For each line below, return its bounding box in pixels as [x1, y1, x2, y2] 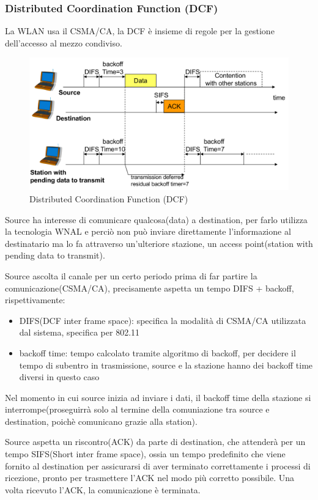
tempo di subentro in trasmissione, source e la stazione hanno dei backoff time [19, 358, 313, 371]
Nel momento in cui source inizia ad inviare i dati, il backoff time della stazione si [5, 391, 311, 403]
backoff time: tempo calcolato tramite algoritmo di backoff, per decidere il [19, 346, 296, 359]
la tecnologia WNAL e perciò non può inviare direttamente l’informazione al [5, 225, 291, 238]
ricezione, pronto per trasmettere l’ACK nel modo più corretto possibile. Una [5, 471, 295, 484]
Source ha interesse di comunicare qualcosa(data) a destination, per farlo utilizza [5, 213, 308, 226]
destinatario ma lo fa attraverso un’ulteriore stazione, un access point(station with [5, 237, 313, 249]
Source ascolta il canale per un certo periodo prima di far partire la [5, 269, 257, 282]
